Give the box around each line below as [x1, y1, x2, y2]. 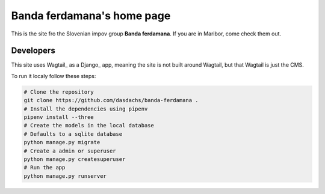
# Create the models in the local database [23, 122, 155, 129]
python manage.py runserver [23, 172, 107, 180]
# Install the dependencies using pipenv [23, 105, 148, 112]
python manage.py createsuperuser [23, 156, 126, 162]
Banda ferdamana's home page [11, 9, 171, 22]
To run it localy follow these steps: [11, 72, 96, 79]
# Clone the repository [23, 88, 94, 95]
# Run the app [23, 164, 66, 171]
